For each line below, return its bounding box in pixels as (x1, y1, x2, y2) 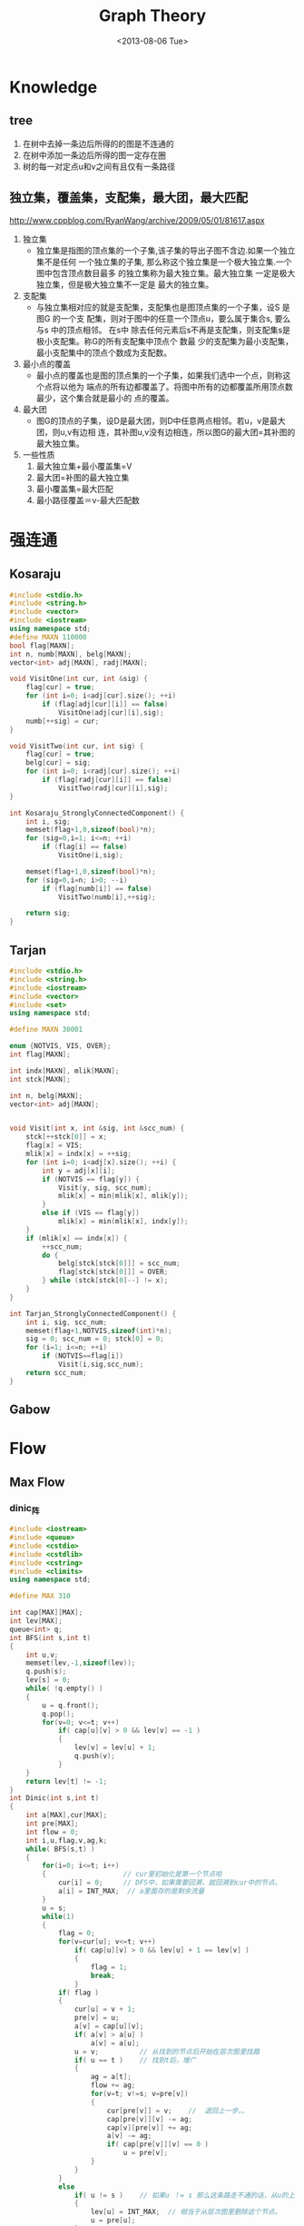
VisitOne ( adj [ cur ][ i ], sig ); (57, 707, 165, 717)
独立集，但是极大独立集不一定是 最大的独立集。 (35, 279, 214, 290)
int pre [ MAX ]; (25, 1819, 79, 1828)
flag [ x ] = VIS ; (25, 1141, 83, 1150)
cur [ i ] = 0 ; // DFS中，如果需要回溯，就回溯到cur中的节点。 (57, 1878, 282, 1887)
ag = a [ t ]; (90, 2073, 132, 2082)
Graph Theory (98, 5, 207, 26)
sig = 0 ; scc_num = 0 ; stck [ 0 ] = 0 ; (25, 1334, 165, 1344)
